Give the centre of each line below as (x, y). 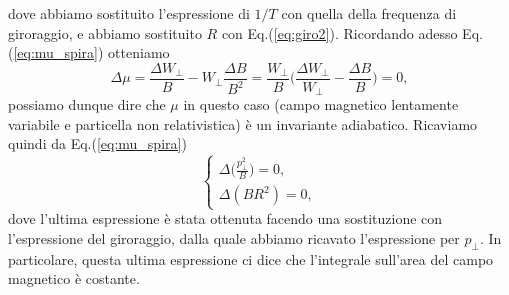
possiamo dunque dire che (87, 104)
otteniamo (139, 52)
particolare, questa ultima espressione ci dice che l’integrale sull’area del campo (251, 258)
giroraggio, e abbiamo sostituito (105, 32)
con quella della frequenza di (369, 13)
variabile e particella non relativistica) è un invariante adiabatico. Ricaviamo (243, 123)
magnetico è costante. (74, 278)
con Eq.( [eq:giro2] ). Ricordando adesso (339, 32)
